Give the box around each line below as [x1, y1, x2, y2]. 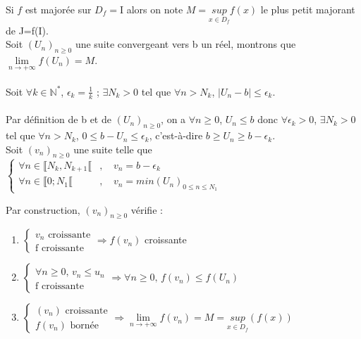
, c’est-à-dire [149, 128, 203, 143]
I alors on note [119, 2, 183, 16]
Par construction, [6, 202, 80, 217]
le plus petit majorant [260, 2, 355, 16]
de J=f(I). [6, 23, 49, 37]
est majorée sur [25, 2, 92, 16]
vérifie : [130, 202, 163, 217]
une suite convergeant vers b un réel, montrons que [75, 37, 296, 51]
